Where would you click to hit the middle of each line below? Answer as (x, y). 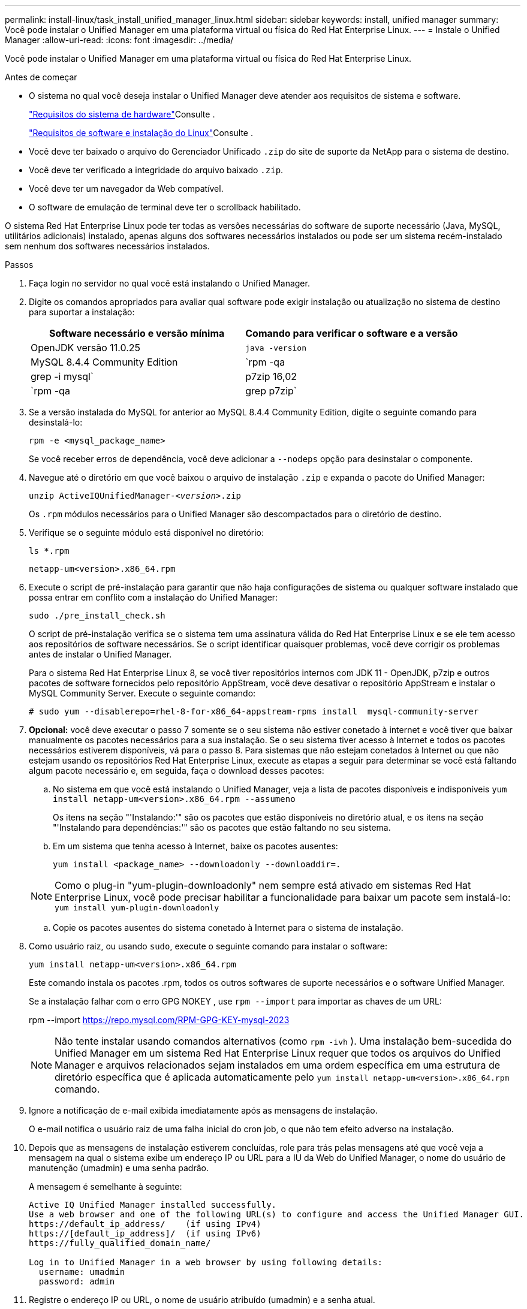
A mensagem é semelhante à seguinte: (106, 1186)
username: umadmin (82, 1272)
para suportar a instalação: (82, 312)
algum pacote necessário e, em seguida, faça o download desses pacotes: (177, 770)
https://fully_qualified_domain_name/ (120, 1243)
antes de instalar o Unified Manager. (100, 654)
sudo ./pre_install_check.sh (97, 616)
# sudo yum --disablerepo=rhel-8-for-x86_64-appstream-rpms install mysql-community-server (254, 711)
